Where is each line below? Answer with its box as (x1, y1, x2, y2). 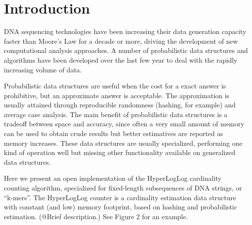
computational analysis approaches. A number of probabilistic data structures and (4, 45, 248, 55)
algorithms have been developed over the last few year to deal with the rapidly (4, 54, 237, 65)
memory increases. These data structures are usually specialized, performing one (4, 138, 242, 148)
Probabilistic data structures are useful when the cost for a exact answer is (4, 81, 226, 91)
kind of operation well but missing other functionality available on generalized (4, 147, 236, 157)
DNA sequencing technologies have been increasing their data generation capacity (4, 26, 247, 36)
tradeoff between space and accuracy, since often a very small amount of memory (4, 119, 245, 129)
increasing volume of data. (4, 64, 82, 74)
